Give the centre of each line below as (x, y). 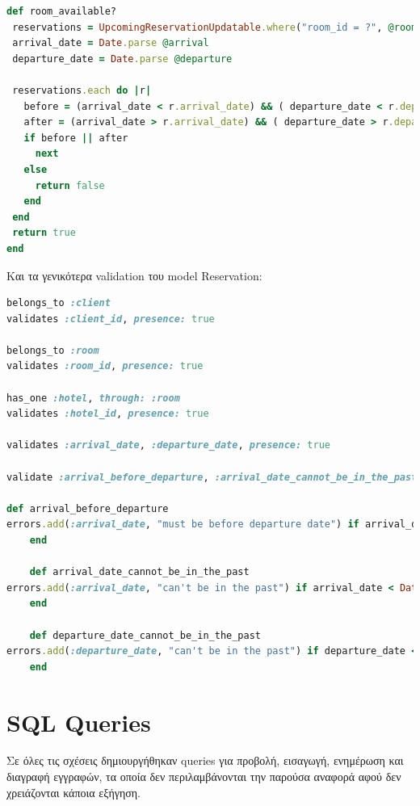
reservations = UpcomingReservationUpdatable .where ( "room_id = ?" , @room (215, 27)
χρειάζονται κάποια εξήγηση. (73, 792)
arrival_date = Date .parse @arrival (111, 43)
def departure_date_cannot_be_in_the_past (145, 635)
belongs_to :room (53, 350)
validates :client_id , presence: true (111, 319)
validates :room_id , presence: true (105, 366)
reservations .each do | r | (82, 90)
